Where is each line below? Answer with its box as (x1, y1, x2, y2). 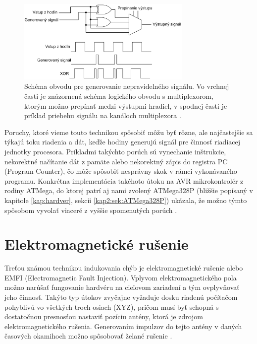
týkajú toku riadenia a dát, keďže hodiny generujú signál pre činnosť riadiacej (4, 137, 240, 147)
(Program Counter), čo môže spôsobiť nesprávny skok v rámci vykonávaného (4, 166, 237, 176)
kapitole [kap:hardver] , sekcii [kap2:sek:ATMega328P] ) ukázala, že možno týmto (4, 195, 247, 205)
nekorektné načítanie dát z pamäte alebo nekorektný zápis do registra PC (4, 156, 228, 166)
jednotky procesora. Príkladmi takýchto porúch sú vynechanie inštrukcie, (4, 146, 226, 156)
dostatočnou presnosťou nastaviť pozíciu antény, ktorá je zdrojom (4, 311, 204, 322)
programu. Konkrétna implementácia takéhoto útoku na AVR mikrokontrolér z (4, 175, 244, 186)
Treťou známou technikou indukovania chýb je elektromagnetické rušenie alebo (4, 263, 243, 273)
